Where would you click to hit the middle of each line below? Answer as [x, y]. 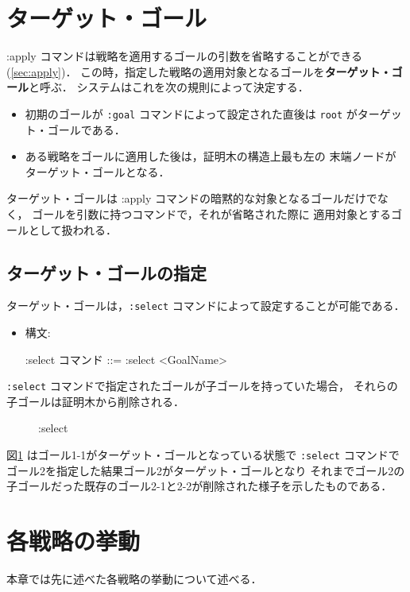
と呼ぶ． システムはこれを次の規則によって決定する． [169, 87]
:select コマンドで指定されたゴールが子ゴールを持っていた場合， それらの [202, 386]
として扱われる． [72, 229]
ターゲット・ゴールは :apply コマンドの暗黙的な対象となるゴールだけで [192, 198]
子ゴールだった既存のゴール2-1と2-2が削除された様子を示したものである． [199, 486]
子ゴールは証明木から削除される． [95, 401]
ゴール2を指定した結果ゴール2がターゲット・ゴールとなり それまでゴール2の [206, 470]
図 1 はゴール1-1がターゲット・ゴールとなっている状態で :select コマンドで [203, 455]
